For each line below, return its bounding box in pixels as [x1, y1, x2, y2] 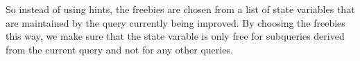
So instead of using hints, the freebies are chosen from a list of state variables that [6, 2, 355, 16]
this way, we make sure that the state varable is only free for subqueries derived [6, 29, 345, 43]
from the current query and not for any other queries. [6, 42, 233, 56]
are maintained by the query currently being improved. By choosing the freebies [6, 15, 345, 29]
